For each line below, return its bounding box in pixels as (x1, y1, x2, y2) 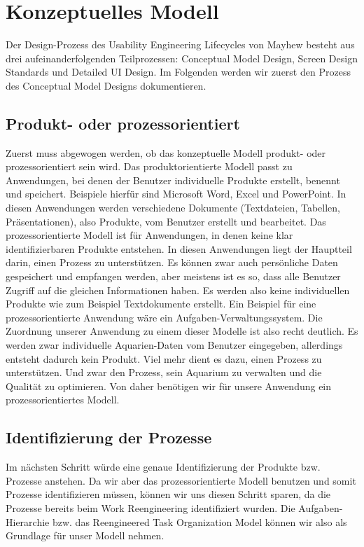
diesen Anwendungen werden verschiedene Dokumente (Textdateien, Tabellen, (6, 200, 340, 215)
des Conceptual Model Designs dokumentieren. (6, 78, 206, 92)
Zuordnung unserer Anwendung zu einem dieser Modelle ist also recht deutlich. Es (6, 324, 358, 338)
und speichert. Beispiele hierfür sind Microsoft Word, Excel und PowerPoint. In (6, 186, 346, 201)
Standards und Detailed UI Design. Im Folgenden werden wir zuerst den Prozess (6, 64, 351, 79)
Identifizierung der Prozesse (6, 427, 212, 448)
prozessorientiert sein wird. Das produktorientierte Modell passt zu (6, 159, 293, 174)
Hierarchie (6, 514, 50, 529)
